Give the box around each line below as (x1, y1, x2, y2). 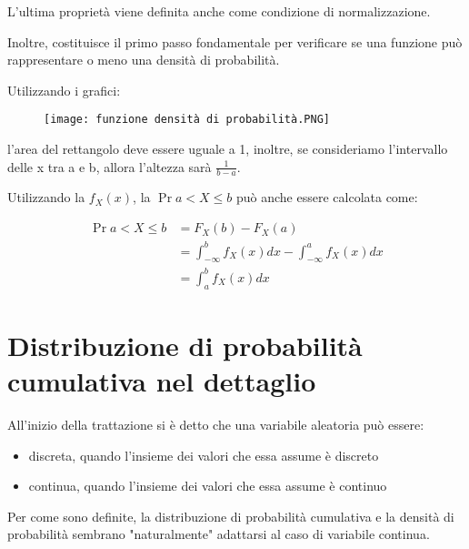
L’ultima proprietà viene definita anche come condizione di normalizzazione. (7, 2, 431, 20)
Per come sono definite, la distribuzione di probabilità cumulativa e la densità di (7, 506, 454, 525)
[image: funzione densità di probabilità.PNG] (44, 113, 330, 127)
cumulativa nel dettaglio (7, 362, 316, 400)
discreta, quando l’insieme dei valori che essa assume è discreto (28, 445, 379, 464)
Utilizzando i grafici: (7, 80, 121, 99)
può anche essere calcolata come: (235, 188, 418, 207)
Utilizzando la (7, 188, 85, 207)
